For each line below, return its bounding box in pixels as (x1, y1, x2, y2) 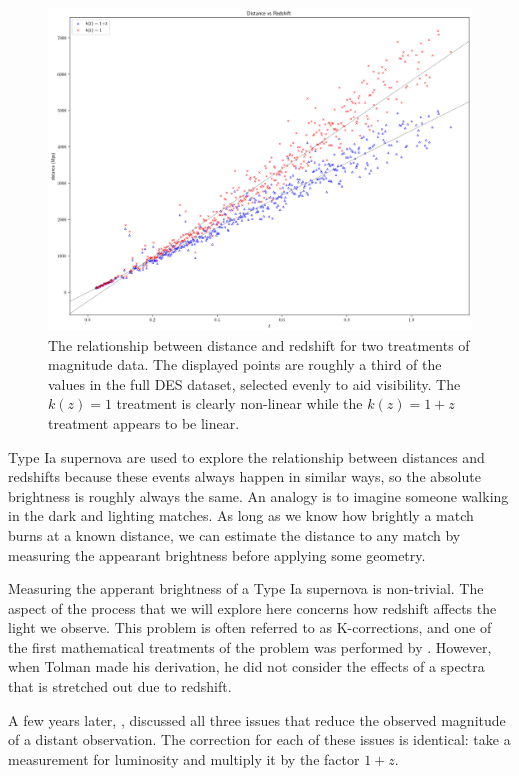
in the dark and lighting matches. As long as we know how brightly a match (8, 505, 474, 526)
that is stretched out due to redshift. (8, 676, 232, 697)
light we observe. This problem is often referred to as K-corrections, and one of (8, 617, 492, 638)
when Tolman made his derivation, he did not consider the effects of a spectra (8, 656, 485, 677)
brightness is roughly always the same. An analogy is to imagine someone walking (8, 485, 509, 506)
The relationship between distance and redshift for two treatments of (48, 334, 470, 355)
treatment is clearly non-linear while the (116, 393, 363, 414)
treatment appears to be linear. (48, 412, 240, 433)
